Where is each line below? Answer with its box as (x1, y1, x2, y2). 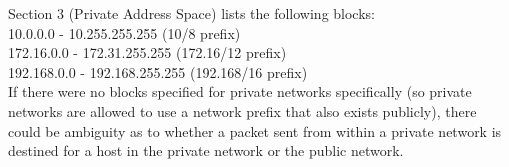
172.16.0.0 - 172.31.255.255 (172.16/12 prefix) (8, 42, 287, 63)
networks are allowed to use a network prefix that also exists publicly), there (8, 100, 477, 121)
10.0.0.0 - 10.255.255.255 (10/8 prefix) (8, 22, 241, 43)
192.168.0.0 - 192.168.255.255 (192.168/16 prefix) (8, 61, 308, 82)
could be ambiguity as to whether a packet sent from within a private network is (8, 120, 502, 141)
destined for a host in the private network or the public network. (8, 140, 404, 161)
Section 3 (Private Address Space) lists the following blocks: (8, 3, 375, 23)
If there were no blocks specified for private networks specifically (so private (8, 81, 472, 102)
